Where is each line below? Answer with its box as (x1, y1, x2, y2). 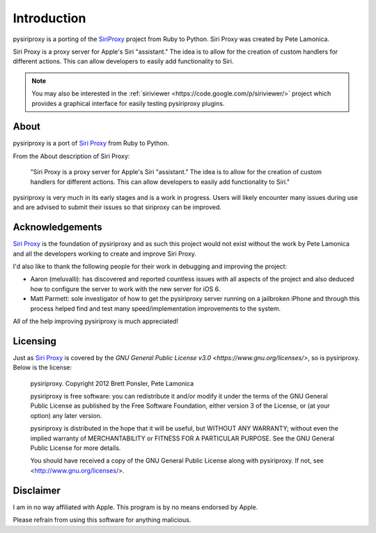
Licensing (13, 335, 57, 347)
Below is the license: (13, 363, 72, 372)
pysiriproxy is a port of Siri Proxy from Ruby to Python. (13, 139, 170, 148)
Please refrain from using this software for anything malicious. (13, 516, 191, 524)
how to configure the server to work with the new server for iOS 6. (30, 284, 221, 293)
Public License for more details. (30, 444, 121, 452)
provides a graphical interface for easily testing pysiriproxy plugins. (31, 99, 225, 107)
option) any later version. (30, 411, 102, 419)
